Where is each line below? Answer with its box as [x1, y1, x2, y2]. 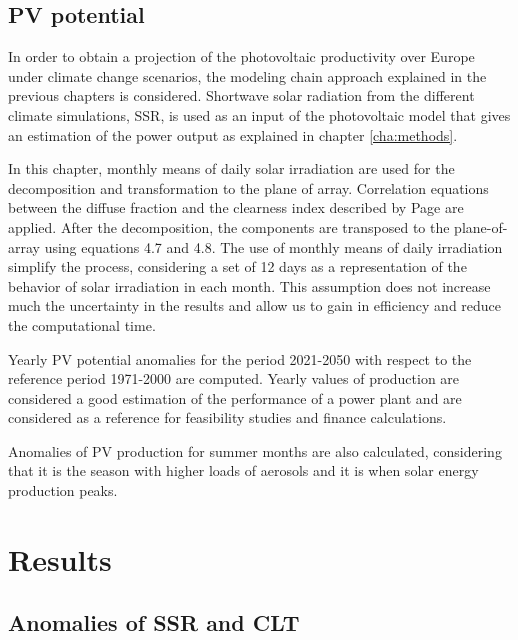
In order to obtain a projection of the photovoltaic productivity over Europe [8, 46, 475, 67]
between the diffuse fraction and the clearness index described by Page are [8, 197, 464, 218]
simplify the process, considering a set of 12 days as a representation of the [8, 256, 467, 277]
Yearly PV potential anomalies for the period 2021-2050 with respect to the [8, 348, 472, 369]
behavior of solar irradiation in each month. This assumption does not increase [8, 275, 491, 296]
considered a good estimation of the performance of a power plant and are [8, 387, 462, 408]
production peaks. [8, 480, 118, 501]
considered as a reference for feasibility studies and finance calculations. [8, 407, 447, 428]
